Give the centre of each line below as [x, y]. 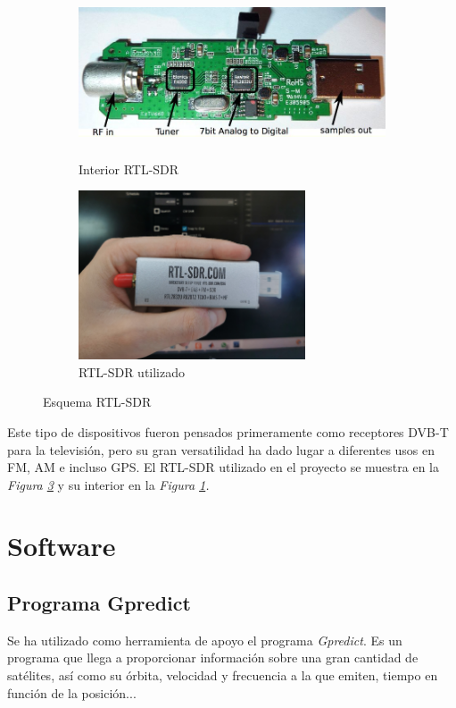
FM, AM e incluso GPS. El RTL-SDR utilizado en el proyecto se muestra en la [223, 467]
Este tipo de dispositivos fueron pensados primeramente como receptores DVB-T [228, 431]
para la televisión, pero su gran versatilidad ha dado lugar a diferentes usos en [221, 449]
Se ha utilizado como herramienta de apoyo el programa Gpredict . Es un [205, 640]
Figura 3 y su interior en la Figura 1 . [108, 484]
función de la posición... [72, 692]
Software [62, 546]
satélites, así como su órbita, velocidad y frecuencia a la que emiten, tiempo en [223, 675]
